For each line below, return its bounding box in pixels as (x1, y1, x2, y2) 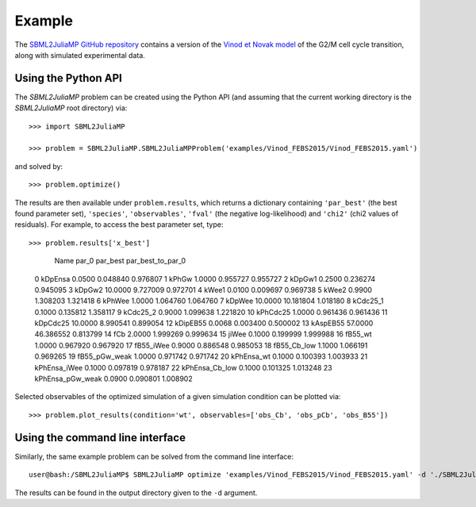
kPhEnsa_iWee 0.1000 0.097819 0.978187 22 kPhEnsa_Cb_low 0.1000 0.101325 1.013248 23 (34, 363, 332, 372)
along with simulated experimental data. (14, 50, 146, 60)
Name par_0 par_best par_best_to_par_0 (54, 256, 186, 266)
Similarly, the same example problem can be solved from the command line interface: (14, 451, 294, 461)
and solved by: (14, 161, 63, 171)
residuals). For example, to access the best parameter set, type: (14, 220, 224, 229)
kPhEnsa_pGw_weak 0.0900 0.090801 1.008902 (34, 374, 194, 384)
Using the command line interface (14, 431, 186, 444)
